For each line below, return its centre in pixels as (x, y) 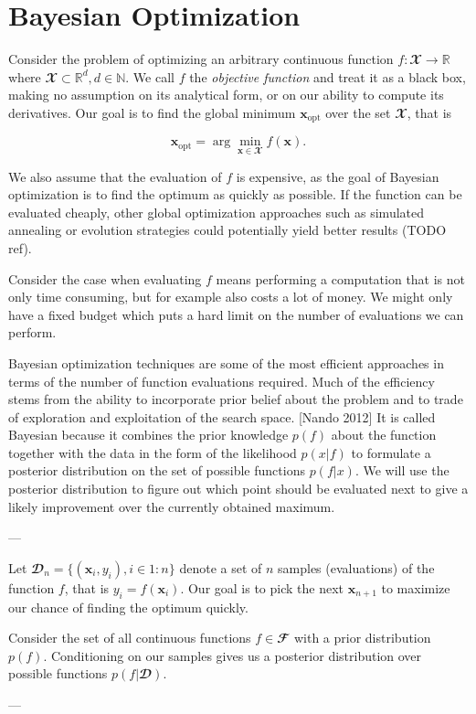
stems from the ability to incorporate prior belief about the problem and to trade (236, 399)
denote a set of (221, 567)
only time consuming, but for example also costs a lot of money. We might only (231, 297)
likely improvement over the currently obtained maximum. (172, 506)
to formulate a (391, 452)
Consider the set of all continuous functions (130, 638)
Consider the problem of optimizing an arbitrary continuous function (201, 59)
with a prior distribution (362, 638)
